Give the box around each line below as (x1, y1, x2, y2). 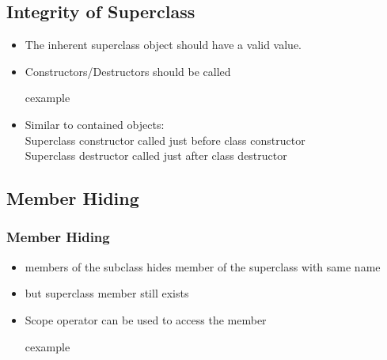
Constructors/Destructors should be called (25, 63, 231, 79)
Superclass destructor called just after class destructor (25, 147, 287, 164)
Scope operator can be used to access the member (25, 311, 267, 328)
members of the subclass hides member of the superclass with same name (25, 258, 381, 275)
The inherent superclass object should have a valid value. (25, 36, 302, 53)
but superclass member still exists (25, 285, 189, 301)
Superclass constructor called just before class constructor (25, 131, 305, 148)
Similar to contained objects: (25, 116, 165, 132)
